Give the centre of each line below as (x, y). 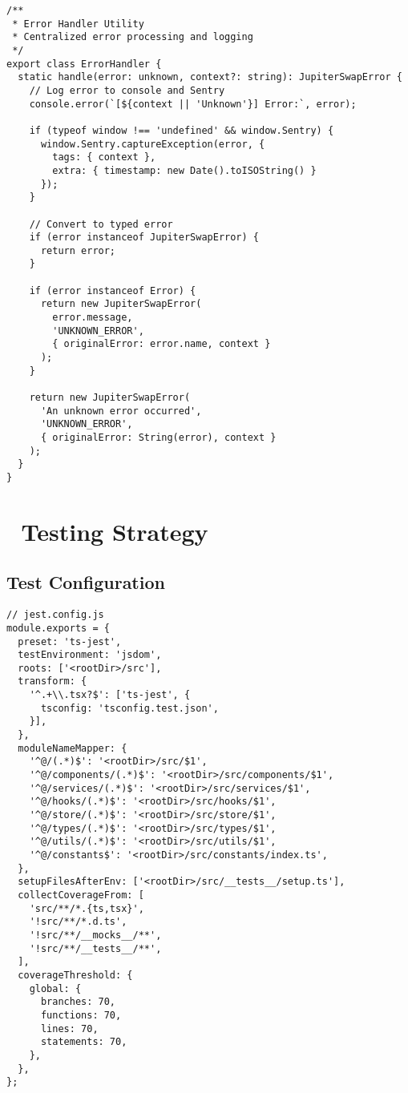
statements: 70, (84, 1042)
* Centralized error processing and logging (133, 37)
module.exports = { (58, 628)
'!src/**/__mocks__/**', (95, 935)
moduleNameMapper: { (73, 748)
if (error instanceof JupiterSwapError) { (144, 238)
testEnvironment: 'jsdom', (90, 655)
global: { (55, 988)
